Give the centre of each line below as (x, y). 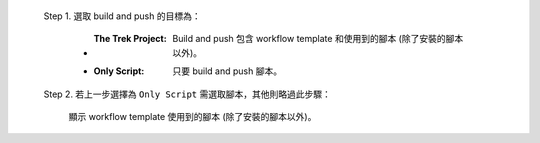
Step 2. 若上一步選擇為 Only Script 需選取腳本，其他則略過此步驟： (187, 94)
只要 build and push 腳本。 (227, 71)
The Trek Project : (130, 39)
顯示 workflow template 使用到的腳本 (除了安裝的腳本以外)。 (192, 116)
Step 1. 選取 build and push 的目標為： (122, 16)
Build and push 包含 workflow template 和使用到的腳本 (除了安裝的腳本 (318, 39)
